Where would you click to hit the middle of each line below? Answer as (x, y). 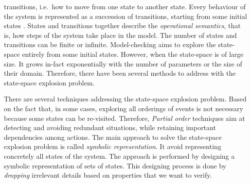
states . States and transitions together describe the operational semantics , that (122, 25)
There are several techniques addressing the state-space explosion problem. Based (125, 99)
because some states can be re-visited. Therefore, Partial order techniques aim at (125, 118)
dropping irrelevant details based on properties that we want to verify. (108, 175)
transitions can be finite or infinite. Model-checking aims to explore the (110, 44)
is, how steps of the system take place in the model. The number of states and (120, 35)
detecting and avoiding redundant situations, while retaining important (110, 127)
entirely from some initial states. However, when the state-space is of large (133, 54)
